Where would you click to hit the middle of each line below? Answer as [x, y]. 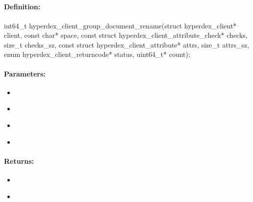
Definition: [22, 7]
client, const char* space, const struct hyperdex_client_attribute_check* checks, [126, 35]
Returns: [19, 161]
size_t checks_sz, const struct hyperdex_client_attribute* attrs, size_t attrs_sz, [127, 44]
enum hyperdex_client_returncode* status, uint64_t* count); [97, 54]
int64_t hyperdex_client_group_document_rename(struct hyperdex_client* [120, 25]
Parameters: [25, 73]
